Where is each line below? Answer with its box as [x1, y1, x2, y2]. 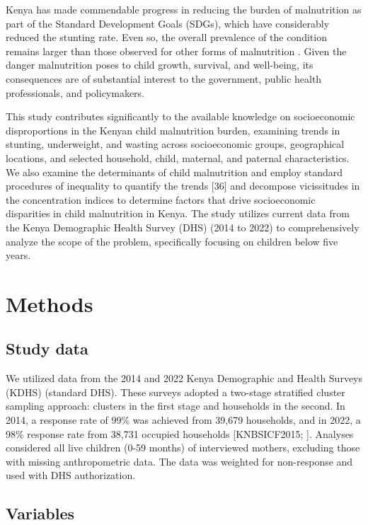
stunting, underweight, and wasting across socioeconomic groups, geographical [6, 137, 345, 151]
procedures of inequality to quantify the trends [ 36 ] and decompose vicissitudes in [6, 178, 360, 193]
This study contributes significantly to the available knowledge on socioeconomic [6, 109, 355, 124]
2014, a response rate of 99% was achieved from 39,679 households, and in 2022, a [6, 412, 361, 427]
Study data [6, 337, 88, 359]
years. [6, 248, 31, 262]
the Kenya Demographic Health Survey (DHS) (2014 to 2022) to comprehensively [6, 219, 360, 234]
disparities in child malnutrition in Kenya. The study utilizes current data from [6, 206, 350, 221]
